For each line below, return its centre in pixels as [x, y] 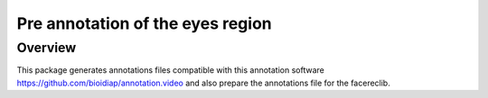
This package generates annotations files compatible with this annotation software [170, 70]
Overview [47, 48]
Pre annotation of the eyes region [144, 23]
